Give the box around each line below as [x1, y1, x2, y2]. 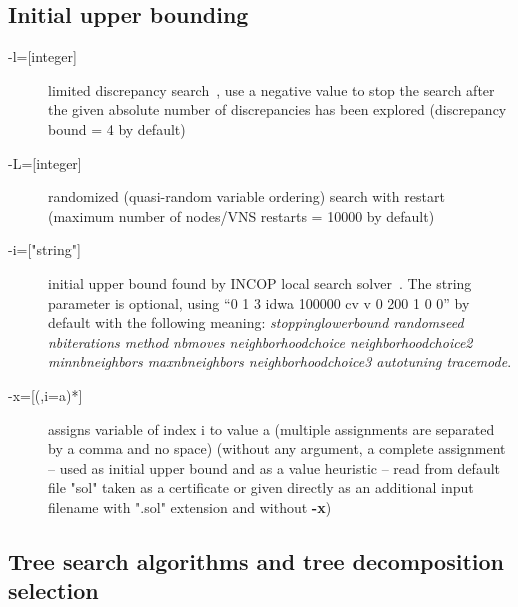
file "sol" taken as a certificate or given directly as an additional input [48, 477, 474, 498]
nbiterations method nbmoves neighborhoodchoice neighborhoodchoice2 [48, 331, 473, 352]
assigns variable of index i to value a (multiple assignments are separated [48, 418, 495, 439]
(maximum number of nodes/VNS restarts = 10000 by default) [48, 205, 435, 226]
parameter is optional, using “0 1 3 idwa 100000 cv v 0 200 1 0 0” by [48, 292, 470, 313]
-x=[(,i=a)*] [8, 384, 83, 405]
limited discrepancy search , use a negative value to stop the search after [48, 79, 495, 100]
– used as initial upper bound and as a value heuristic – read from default [48, 457, 501, 478]
